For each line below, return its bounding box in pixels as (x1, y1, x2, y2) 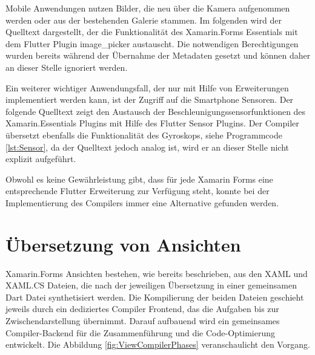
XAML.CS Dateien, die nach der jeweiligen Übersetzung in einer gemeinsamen (5, 279, 297, 291)
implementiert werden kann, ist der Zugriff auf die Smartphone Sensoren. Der (5, 93, 294, 106)
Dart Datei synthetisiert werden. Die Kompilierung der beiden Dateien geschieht (5, 290, 304, 303)
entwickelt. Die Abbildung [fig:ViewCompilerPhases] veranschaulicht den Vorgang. (5, 338, 310, 351)
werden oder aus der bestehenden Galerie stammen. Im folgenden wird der (5, 13, 282, 26)
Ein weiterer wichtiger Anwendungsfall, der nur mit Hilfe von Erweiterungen (5, 81, 289, 94)
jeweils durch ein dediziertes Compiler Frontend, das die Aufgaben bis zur (5, 302, 279, 315)
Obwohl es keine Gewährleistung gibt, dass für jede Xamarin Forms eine (5, 172, 273, 185)
